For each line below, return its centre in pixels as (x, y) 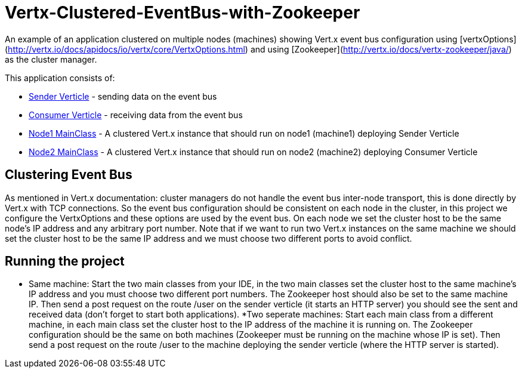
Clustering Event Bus (69, 175)
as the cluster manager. (51, 59)
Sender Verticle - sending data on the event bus (123, 96)
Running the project (65, 261)
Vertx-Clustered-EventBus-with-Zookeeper (183, 13)
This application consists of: (60, 78)
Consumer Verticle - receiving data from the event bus (136, 115)
